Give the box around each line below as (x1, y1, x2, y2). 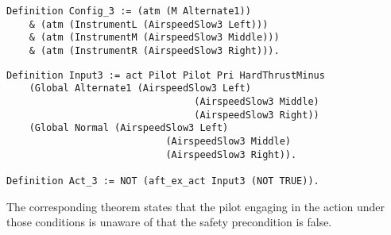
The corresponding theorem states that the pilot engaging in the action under (6, 198, 385, 214)
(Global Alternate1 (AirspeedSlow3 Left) (29, 83, 251, 94)
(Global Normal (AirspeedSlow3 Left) (29, 122, 229, 134)
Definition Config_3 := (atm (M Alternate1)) (6, 6, 251, 17)
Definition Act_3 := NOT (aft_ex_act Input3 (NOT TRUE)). (6, 175, 319, 187)
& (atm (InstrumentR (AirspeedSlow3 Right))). (29, 44, 280, 56)
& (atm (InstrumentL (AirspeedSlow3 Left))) (29, 18, 269, 30)
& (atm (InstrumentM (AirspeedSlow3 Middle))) (29, 32, 280, 44)
